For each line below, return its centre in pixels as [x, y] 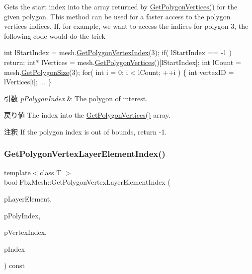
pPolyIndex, [22, 215]
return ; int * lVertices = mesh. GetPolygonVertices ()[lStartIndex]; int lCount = [123, 62]
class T [51, 172]
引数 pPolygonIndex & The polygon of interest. [76, 98]
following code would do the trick [55, 35]
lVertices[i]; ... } [28, 82]
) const [15, 265]
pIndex [15, 248]
